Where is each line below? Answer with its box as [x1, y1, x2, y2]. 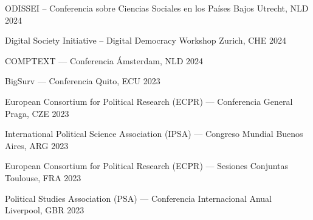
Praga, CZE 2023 [5, 107, 69, 119]
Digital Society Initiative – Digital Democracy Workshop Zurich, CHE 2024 [5, 34, 287, 47]
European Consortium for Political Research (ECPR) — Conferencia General [5, 95, 293, 107]
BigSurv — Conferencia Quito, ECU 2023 [5, 75, 160, 87]
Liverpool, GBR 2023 [5, 204, 84, 216]
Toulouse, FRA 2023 [5, 171, 81, 184]
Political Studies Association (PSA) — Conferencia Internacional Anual [5, 192, 272, 204]
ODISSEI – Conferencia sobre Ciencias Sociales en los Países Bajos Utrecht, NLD [5, 2, 309, 14]
